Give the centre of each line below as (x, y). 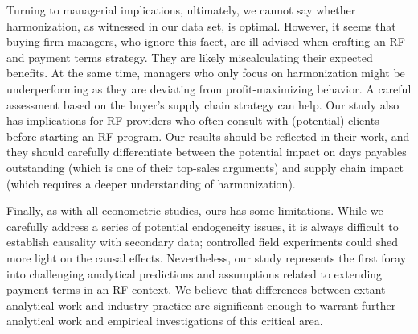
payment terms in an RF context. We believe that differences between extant (196, 289)
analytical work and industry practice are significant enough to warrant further (201, 305)
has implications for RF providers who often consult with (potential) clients (193, 120)
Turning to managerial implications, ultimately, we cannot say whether (181, 10)
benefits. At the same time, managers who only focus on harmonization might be (206, 73)
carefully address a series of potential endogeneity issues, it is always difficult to (203, 226)
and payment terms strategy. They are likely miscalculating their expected (190, 57)
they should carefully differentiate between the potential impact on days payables (207, 152)
